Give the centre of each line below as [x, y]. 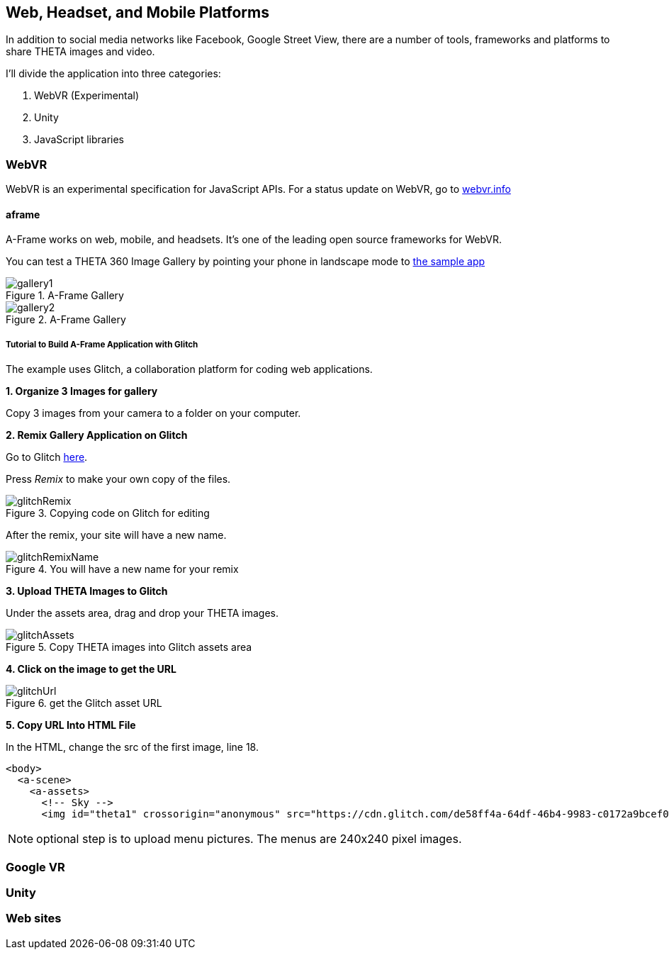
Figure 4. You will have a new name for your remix [122, 569]
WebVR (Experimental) [87, 96]
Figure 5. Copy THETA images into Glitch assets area [129, 647]
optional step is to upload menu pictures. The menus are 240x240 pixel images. [249, 839]
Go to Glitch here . [47, 457]
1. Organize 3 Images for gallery [82, 391]
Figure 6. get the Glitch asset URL [84, 703]
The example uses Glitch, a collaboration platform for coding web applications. [189, 369]
